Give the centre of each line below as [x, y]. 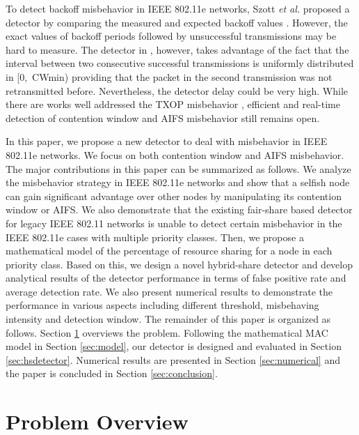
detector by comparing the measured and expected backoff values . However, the [177, 22]
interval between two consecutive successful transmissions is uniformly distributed [180, 63]
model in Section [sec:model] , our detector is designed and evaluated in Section [174, 346]
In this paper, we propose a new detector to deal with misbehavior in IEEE [167, 141]
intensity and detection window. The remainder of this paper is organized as [168, 319]
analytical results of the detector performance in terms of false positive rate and [176, 278]
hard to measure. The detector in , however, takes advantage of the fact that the [177, 49]
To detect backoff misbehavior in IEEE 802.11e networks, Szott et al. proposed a [178, 8]
